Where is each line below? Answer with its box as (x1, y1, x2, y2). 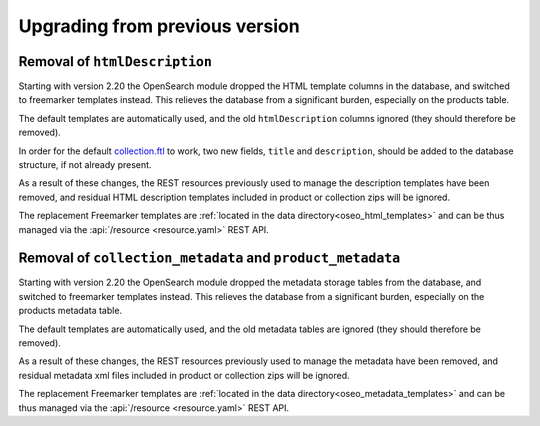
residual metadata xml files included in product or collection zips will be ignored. (18, 369, 350, 381)
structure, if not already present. (18, 159, 152, 171)
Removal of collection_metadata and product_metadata (18, 250, 401, 267)
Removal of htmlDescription (18, 53, 212, 70)
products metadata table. (18, 305, 123, 317)
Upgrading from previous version (18, 15, 300, 37)
